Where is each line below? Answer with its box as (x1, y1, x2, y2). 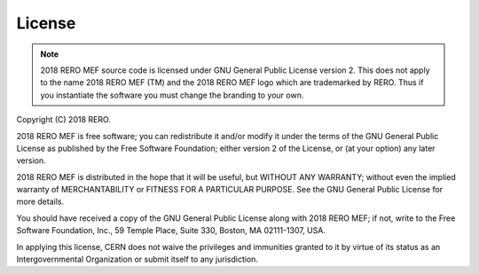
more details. (16, 196, 65, 207)
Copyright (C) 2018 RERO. (16, 114, 111, 125)
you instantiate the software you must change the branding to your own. (40, 90, 304, 100)
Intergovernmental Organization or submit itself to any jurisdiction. (16, 254, 259, 265)
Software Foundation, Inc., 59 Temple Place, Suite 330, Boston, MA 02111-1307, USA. (16, 225, 326, 236)
